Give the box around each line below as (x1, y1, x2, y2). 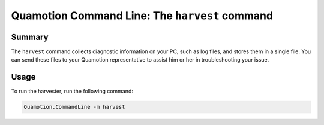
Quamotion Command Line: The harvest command (11, 9, 273, 22)
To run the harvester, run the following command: (11, 87, 133, 95)
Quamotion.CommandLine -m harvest (23, 103, 125, 111)
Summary (11, 32, 49, 42)
